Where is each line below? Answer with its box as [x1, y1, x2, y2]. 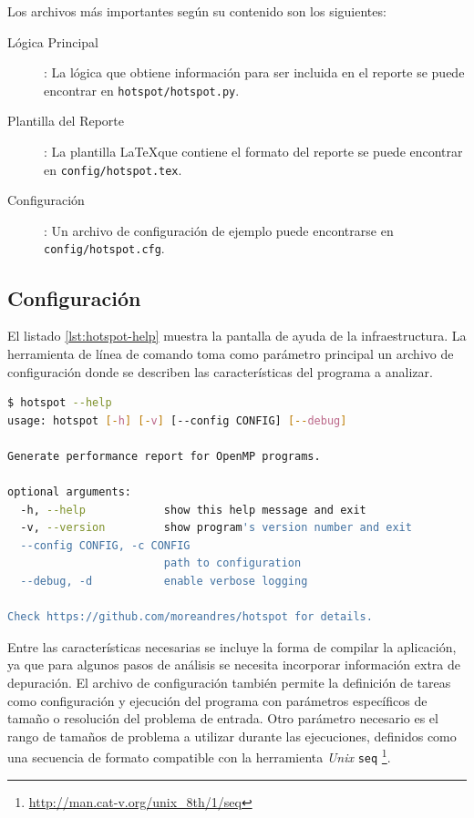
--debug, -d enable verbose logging [20, 575, 308, 588]
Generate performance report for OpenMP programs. [7, 449, 321, 463]
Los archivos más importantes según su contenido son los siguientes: [7, 2, 386, 20]
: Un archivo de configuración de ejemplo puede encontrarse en [44, 220, 394, 240]
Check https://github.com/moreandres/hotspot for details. [7, 610, 373, 624]
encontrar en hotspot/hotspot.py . [44, 80, 240, 99]
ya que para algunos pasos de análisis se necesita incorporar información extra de [7, 655, 460, 674]
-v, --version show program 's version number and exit [20, 521, 412, 535]
